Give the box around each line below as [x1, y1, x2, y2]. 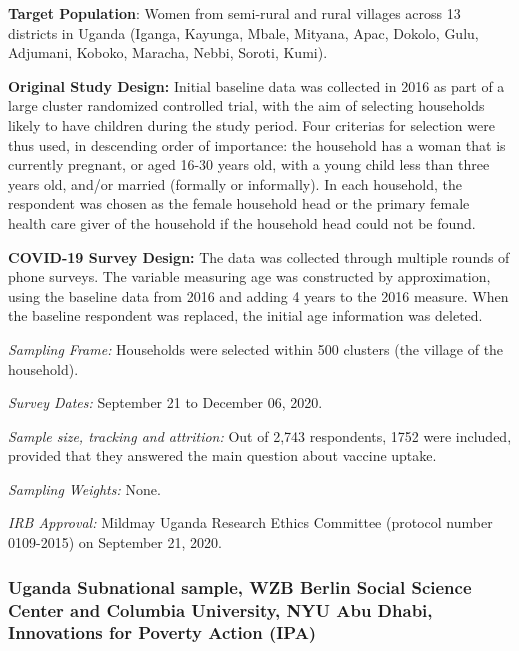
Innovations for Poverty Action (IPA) [8, 620, 317, 645]
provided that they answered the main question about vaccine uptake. [8, 445, 437, 466]
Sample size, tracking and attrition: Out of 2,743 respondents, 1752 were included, [8, 425, 512, 446]
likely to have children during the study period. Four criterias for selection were [8, 114, 495, 135]
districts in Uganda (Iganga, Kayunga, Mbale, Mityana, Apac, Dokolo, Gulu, [8, 22, 479, 43]
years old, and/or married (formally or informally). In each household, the [8, 173, 462, 194]
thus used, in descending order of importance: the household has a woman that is [8, 134, 506, 155]
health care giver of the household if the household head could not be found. [8, 212, 476, 233]
